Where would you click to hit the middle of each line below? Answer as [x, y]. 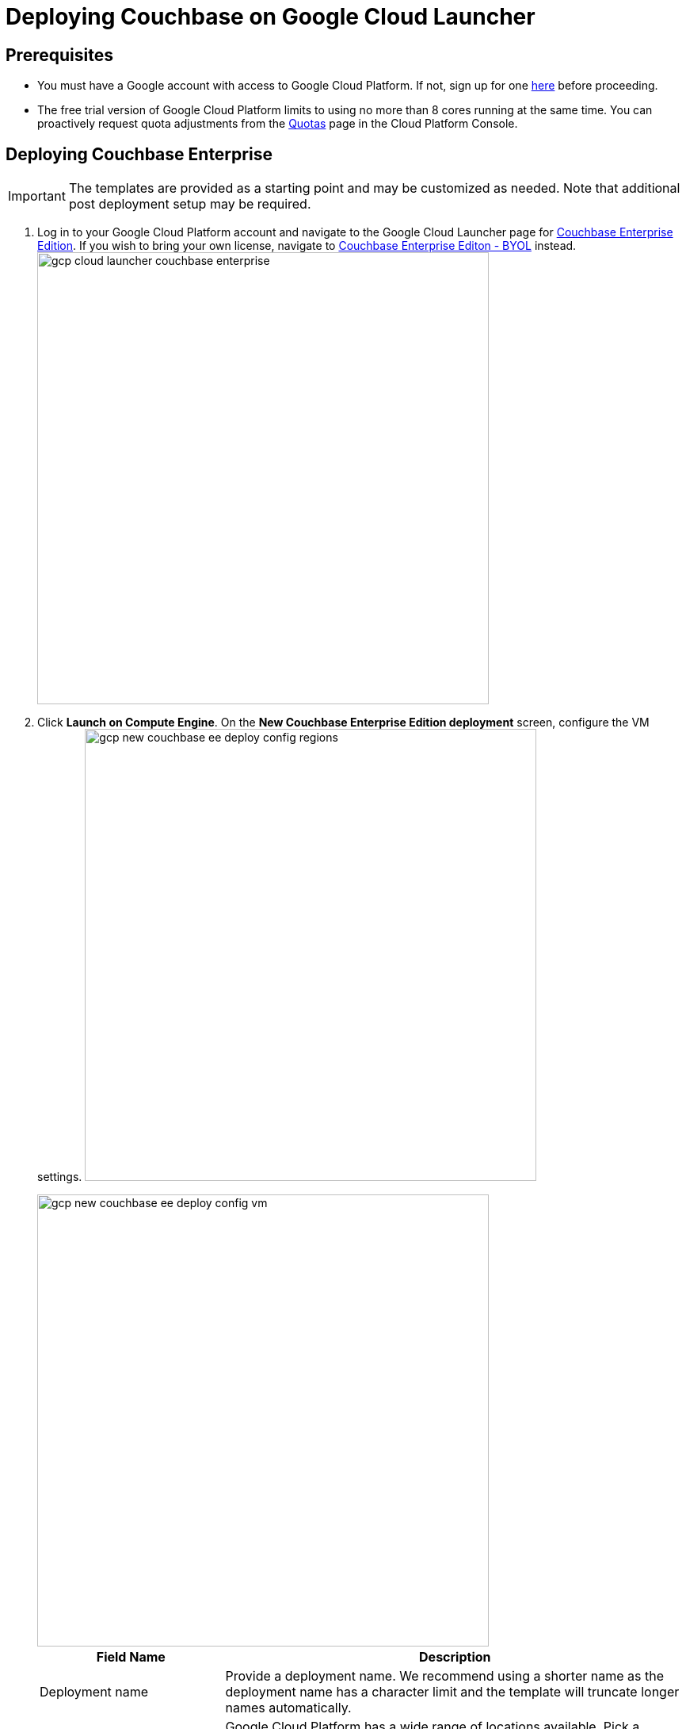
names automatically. [288, 1708]
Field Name [131, 1657]
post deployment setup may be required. [190, 204]
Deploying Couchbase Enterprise [139, 154]
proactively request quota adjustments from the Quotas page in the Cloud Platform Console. [278, 124]
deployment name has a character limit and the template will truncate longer [452, 1692]
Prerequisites [59, 55]
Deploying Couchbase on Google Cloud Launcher [271, 17]
